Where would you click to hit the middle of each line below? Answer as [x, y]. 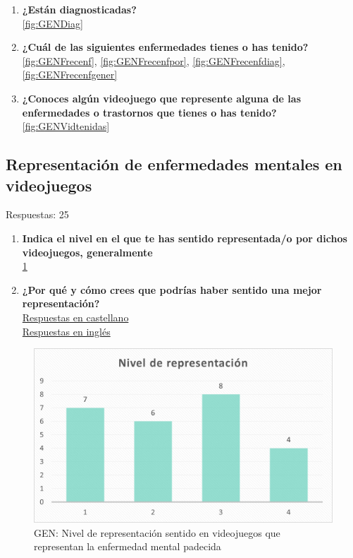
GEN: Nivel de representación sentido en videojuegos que [157, 532]
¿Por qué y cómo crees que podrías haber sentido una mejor [172, 289]
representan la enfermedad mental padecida [128, 546]
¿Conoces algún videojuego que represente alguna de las [162, 98]
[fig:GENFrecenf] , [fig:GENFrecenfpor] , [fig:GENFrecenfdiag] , [154, 60]
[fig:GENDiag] [52, 23]
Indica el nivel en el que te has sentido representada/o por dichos [185, 238]
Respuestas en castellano [75, 317]
